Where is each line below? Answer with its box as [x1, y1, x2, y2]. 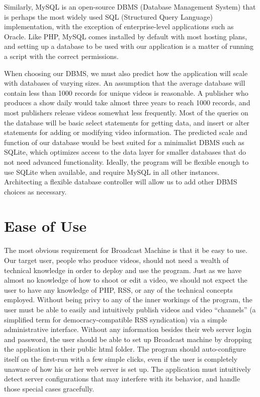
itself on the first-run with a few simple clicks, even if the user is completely [4, 353, 238, 364]
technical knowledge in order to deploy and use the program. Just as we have [4, 264, 242, 275]
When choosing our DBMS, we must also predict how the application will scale [4, 68, 248, 78]
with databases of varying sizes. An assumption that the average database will [4, 78, 245, 88]
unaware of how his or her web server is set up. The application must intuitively [4, 363, 251, 374]
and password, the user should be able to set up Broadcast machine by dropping [4, 334, 252, 344]
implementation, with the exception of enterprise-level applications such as [4, 21, 234, 32]
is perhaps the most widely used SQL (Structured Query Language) [4, 11, 213, 22]
